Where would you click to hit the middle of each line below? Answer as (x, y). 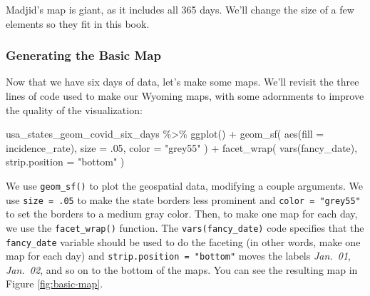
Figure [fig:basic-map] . (55, 284)
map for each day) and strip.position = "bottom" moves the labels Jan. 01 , (178, 256)
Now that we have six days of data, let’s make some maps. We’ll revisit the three (183, 82)
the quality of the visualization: (74, 109)
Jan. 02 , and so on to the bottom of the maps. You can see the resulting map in (182, 269)
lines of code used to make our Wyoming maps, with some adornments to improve (185, 96)
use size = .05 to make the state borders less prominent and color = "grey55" (183, 199)
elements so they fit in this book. (78, 23)
